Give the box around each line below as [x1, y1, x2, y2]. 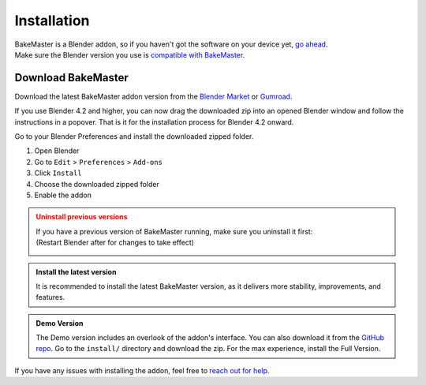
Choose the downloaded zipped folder [34, 179, 159, 189]
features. [35, 293, 65, 302]
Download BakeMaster [14, 71, 129, 84]
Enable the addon [34, 190, 92, 200]
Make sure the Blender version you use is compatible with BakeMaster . [14, 50, 245, 59]
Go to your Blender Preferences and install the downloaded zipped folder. [14, 132, 254, 141]
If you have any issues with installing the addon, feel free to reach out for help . [14, 365, 270, 375]
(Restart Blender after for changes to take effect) [35, 237, 195, 248]
